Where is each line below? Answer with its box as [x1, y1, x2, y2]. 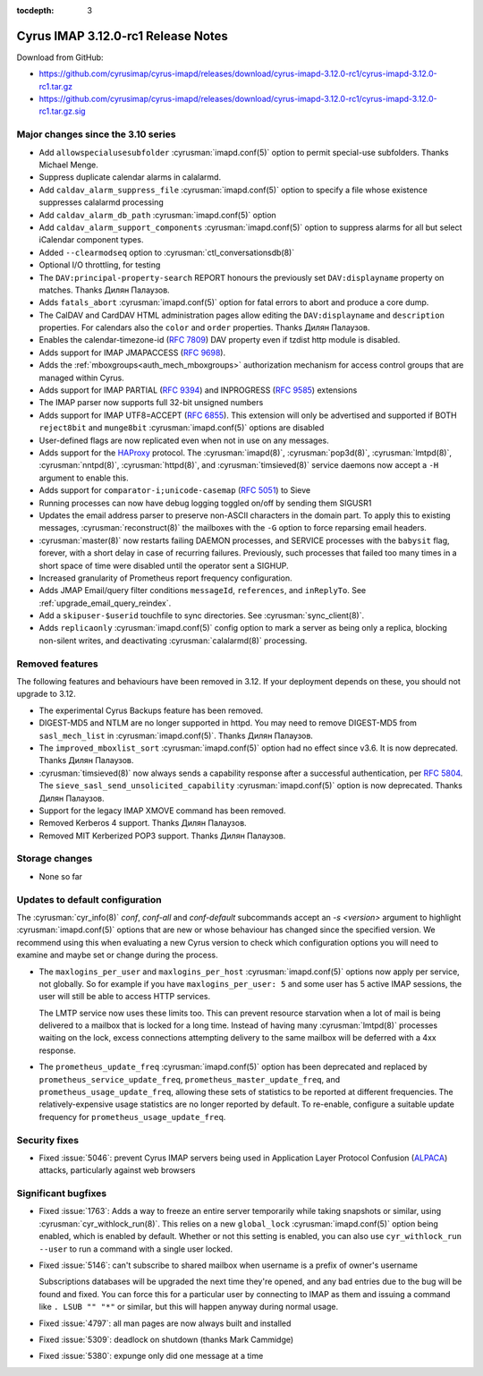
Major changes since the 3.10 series [16, 128, 176, 140]
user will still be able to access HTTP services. [38, 991, 211, 1002]
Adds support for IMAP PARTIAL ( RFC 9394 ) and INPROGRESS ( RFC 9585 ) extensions [38, 385, 358, 395]
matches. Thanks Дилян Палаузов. [38, 285, 170, 295]
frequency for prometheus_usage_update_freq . [38, 1111, 226, 1122]
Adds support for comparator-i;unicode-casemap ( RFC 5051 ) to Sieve [38, 485, 311, 496]
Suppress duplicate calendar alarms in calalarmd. [38, 172, 222, 183]
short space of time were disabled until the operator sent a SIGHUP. [38, 560, 290, 571]
